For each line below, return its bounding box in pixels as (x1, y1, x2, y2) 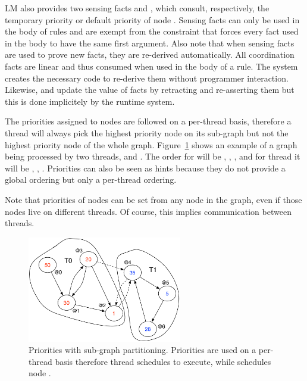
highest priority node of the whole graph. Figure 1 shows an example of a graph (5, 138, 297, 151)
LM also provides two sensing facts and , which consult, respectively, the (5, 2, 270, 14)
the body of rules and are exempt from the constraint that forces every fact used (5, 25, 299, 38)
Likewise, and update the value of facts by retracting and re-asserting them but (5, 83, 295, 96)
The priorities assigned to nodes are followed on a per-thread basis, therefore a (5, 115, 292, 127)
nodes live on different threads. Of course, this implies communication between (5, 205, 292, 217)
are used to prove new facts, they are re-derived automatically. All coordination (5, 48, 295, 61)
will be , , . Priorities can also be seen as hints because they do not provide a (5, 161, 286, 174)
